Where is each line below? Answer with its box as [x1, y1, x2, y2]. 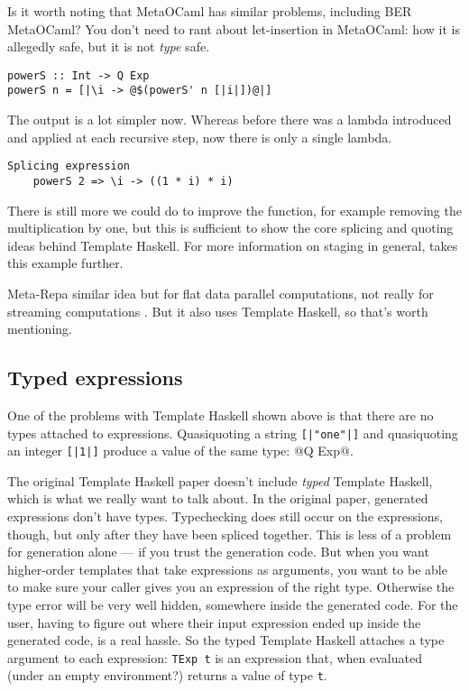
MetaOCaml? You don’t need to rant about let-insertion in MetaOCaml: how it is [7, 19, 460, 38]
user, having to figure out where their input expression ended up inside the [7, 613, 421, 631]
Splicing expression [7, 160, 131, 173]
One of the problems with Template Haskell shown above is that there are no [7, 405, 434, 424]
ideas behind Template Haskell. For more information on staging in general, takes [7, 235, 458, 254]
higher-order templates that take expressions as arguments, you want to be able [7, 559, 447, 578]
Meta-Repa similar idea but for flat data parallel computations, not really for [7, 283, 434, 302]
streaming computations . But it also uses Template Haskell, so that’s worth [7, 301, 428, 320]
